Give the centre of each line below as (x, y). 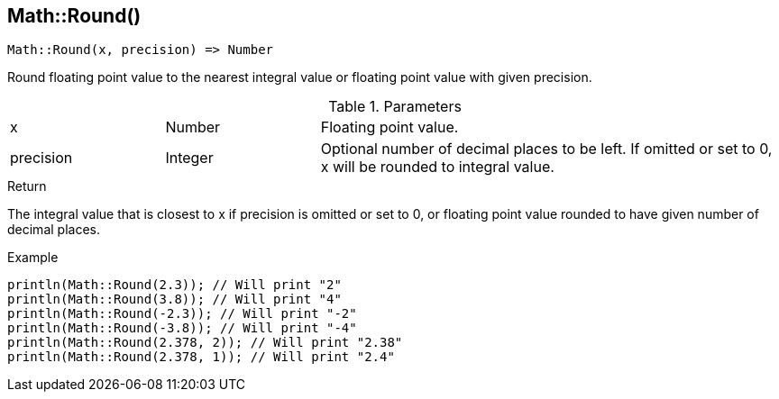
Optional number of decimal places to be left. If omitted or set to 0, (546, 149)
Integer (189, 158)
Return (27, 186)
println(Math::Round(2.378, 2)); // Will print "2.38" (205, 343)
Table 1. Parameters (395, 107)
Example (33, 258)
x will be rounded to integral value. (437, 167)
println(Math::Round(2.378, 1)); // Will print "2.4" (201, 357)
